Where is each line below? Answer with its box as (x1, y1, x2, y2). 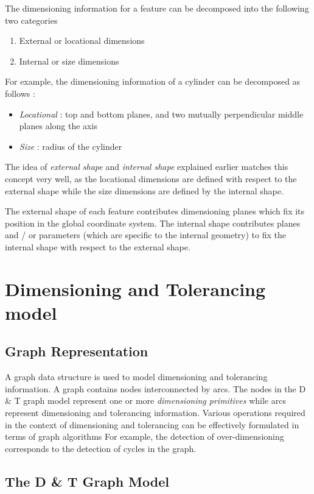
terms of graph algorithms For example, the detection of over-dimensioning (5, 430, 284, 443)
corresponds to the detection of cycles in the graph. (5, 442, 197, 454)
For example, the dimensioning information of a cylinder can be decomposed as (5, 75, 301, 88)
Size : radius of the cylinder (19, 139, 122, 152)
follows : (5, 86, 35, 99)
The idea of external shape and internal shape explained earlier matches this (5, 160, 288, 173)
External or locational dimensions (19, 34, 145, 47)
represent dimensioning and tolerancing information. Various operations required (5, 406, 305, 419)
